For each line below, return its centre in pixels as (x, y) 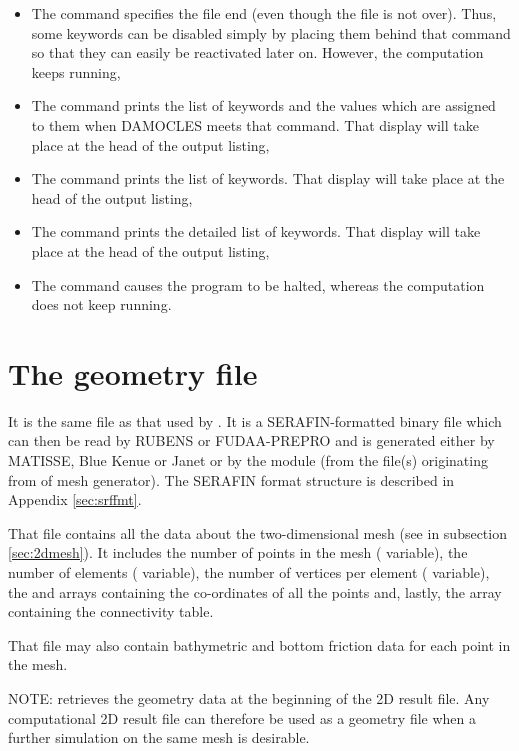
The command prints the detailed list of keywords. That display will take (256, 231)
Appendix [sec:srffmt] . (75, 499)
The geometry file (133, 372)
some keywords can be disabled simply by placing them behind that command (271, 32)
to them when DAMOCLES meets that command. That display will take (255, 124)
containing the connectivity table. (111, 611)
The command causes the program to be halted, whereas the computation (258, 284)
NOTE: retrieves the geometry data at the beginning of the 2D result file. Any (249, 697)
